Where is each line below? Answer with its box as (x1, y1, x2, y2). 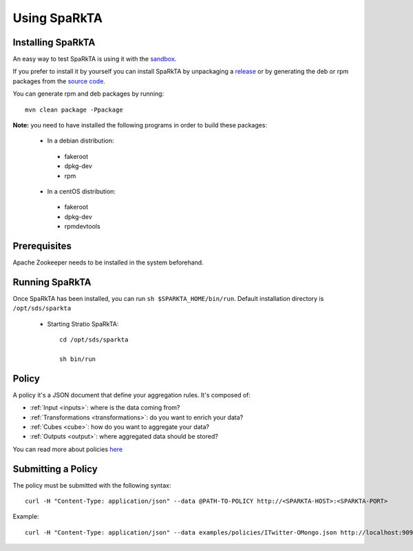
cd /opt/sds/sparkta (59, 336, 129, 344)
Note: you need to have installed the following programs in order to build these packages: (12, 121, 268, 129)
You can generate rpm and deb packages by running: (12, 90, 165, 98)
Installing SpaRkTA (12, 37, 96, 48)
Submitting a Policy (12, 463, 98, 475)
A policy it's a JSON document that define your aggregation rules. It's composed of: (12, 391, 251, 399)
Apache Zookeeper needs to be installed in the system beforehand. (12, 258, 204, 267)
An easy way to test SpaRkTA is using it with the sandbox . (12, 55, 177, 63)
